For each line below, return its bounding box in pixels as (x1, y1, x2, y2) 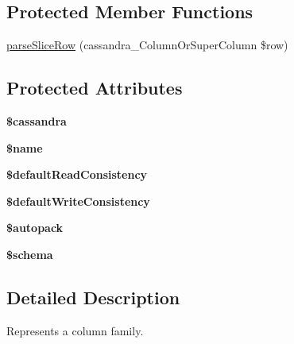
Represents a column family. (6, 322, 144, 338)
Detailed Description (6, 284, 180, 309)
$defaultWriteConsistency (6, 192, 150, 209)
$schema (6, 245, 53, 262)
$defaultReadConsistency (6, 166, 148, 183)
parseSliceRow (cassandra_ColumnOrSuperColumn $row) (6, 37, 288, 53)
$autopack (6, 219, 64, 236)
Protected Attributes (6, 75, 183, 100)
